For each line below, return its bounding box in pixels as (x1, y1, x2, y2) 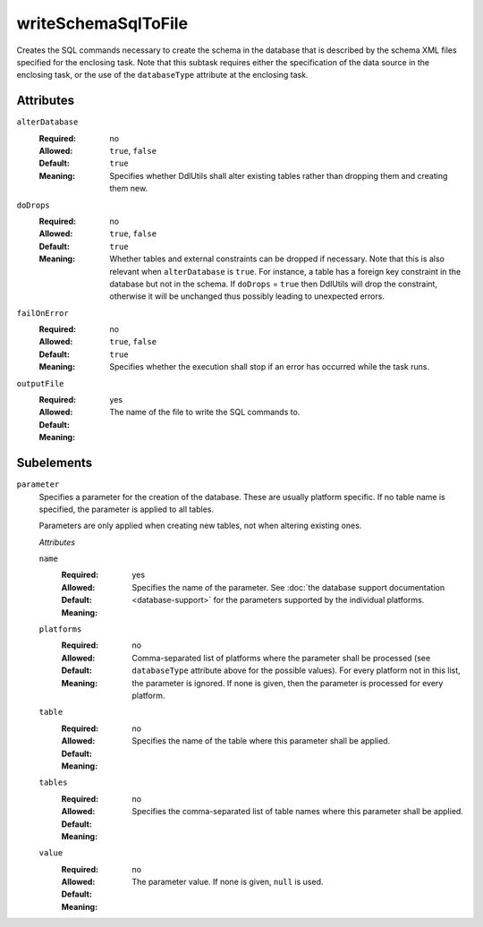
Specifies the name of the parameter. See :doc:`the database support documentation (131, 582, 445, 592)
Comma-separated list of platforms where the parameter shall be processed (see (131, 652, 431, 663)
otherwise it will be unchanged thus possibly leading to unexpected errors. (109, 291, 385, 302)
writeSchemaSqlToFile (16, 13, 188, 33)
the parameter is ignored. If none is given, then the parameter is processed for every (131, 677, 444, 688)
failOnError (16, 308, 69, 318)
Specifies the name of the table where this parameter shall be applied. (131, 736, 391, 746)
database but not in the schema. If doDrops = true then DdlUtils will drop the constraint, (109, 278, 438, 289)
